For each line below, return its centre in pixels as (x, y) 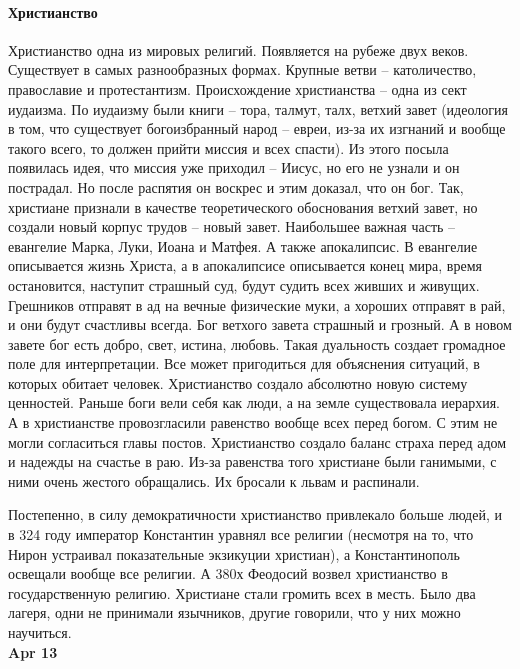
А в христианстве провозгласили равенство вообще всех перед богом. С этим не (253, 422)
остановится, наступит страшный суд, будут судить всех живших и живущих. (244, 284)
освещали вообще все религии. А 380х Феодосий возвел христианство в (228, 573)
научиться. (40, 632)
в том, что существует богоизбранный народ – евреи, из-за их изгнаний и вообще (257, 128)
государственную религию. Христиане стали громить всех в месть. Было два (242, 592)
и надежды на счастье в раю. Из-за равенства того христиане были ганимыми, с (252, 461)
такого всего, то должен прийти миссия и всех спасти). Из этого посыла (228, 147)
